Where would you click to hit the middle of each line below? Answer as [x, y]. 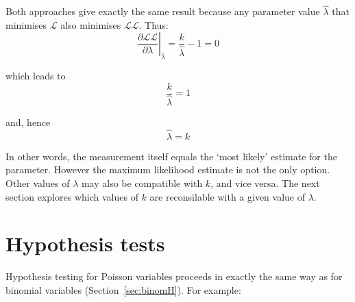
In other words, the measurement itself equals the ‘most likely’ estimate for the [171, 156]
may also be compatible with [142, 183]
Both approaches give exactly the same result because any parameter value [163, 11]
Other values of [38, 183]
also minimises [91, 24]
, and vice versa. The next [265, 183]
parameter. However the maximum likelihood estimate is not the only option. [168, 169]
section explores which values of [72, 196]
